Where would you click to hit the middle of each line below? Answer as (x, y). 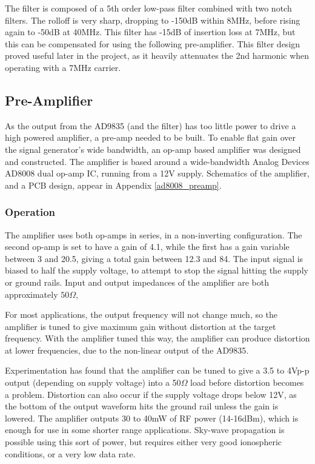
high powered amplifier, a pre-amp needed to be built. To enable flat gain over (151, 137)
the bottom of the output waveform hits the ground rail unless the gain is (142, 406)
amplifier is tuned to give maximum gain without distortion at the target (141, 326)
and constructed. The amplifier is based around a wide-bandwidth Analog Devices (157, 161)
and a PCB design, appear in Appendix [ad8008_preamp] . (113, 185)
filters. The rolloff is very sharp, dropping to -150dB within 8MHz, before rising (153, 20)
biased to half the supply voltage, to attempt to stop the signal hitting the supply (157, 270)
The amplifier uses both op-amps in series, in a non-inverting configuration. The (154, 234)
